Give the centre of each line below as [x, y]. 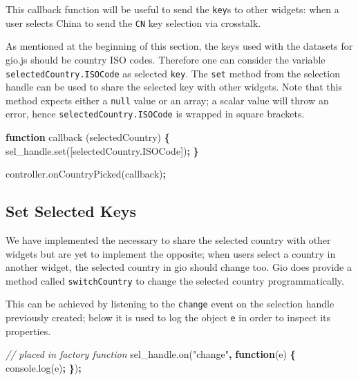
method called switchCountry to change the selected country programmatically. [175, 280]
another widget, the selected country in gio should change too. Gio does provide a [179, 267]
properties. [28, 331]
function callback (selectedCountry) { [88, 137]
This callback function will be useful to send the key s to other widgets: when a [172, 9]
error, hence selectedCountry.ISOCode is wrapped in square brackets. [155, 114]
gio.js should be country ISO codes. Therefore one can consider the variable [166, 59]
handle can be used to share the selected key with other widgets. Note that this [174, 87]
